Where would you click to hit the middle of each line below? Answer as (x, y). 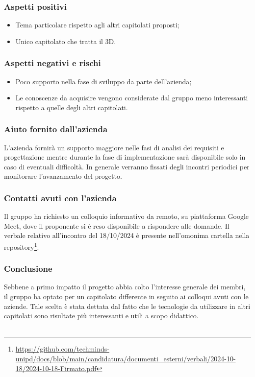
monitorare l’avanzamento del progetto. (63, 176)
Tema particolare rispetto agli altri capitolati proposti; (97, 25)
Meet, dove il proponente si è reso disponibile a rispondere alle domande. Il (117, 225)
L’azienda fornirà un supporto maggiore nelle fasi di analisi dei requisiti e (114, 147)
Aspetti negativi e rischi (52, 63)
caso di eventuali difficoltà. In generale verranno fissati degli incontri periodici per (127, 166)
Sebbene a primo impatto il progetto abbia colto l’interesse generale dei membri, (125, 287)
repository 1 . (22, 246)
